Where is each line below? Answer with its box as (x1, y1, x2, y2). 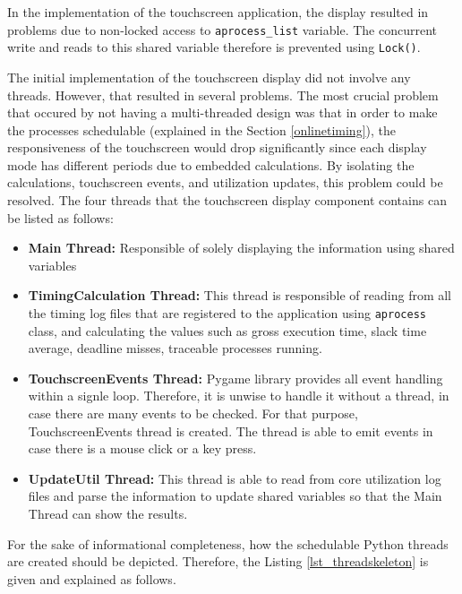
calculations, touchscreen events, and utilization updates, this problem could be (7, 173, 443, 192)
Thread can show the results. (28, 504, 188, 523)
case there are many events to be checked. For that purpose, (28, 404, 358, 423)
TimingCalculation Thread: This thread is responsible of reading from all (28, 286, 452, 305)
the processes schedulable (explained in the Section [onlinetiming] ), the (7, 120, 396, 139)
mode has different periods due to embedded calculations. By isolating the (7, 155, 415, 174)
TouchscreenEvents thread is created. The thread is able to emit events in (28, 421, 433, 440)
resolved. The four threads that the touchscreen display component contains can (7, 191, 447, 210)
